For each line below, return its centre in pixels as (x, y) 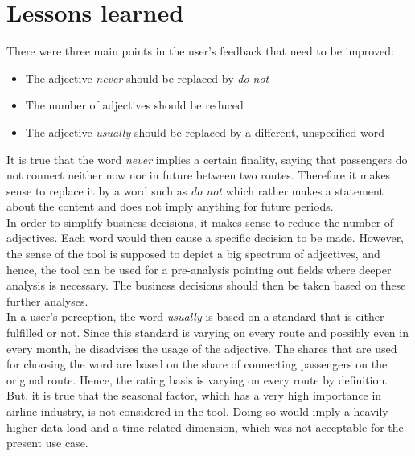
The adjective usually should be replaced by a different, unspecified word (205, 131)
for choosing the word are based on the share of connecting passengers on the (197, 364)
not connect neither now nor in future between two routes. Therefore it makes (199, 175)
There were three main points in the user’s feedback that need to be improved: (200, 51)
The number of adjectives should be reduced (134, 105)
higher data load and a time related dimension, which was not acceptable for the (205, 427)
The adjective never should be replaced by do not (147, 78)
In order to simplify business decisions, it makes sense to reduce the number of (200, 222)
